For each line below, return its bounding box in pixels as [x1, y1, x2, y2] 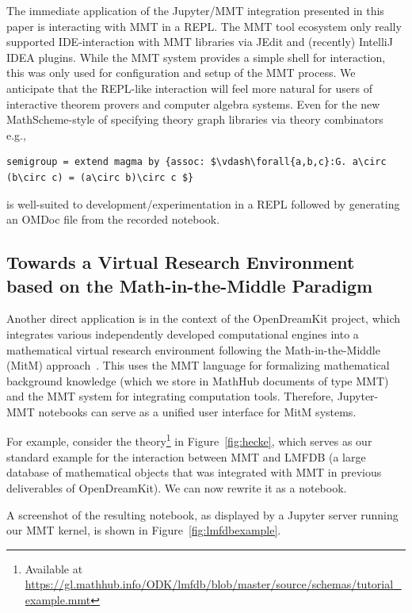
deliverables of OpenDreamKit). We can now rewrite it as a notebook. [6, 479, 347, 496]
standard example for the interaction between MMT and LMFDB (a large [6, 448, 366, 465]
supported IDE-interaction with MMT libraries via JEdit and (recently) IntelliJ [6, 33, 393, 50]
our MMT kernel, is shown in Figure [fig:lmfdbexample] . [6, 522, 281, 538]
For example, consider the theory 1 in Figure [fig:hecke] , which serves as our [6, 431, 372, 450]
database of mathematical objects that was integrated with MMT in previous [6, 464, 382, 481]
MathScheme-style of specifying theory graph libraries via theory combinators [6, 111, 383, 128]
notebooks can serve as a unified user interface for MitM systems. [38, 403, 357, 420]
